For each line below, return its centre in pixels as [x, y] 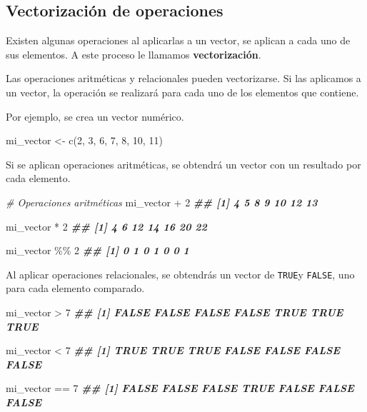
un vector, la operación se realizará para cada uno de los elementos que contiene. [182, 92]
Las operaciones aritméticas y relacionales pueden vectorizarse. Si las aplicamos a [183, 78]
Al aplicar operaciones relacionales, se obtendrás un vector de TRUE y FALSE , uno [180, 274]
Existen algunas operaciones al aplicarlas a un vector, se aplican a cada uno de [178, 40]
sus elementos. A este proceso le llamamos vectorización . [134, 54]
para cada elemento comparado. [75, 288]
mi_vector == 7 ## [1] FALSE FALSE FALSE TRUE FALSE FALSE [180, 388]
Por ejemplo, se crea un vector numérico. [95, 116]
